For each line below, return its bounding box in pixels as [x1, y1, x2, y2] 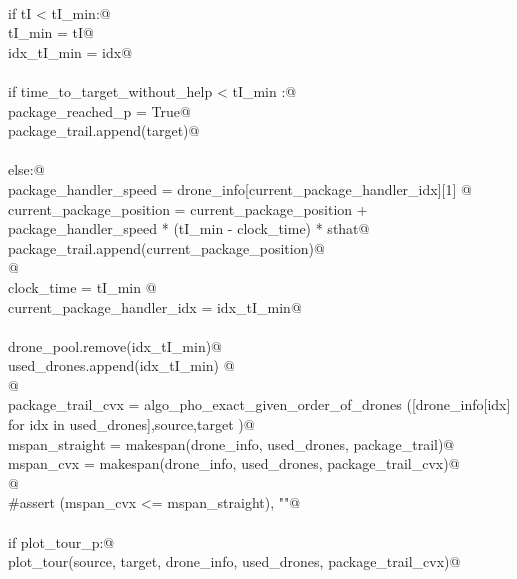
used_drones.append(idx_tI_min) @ [8, 355, 235, 376]
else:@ [8, 159, 45, 180]
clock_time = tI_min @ [8, 276, 157, 297]
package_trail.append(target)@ [8, 120, 200, 141]
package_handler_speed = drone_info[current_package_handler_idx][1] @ [8, 178, 472, 199]
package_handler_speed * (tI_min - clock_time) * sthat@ [8, 218, 370, 239]
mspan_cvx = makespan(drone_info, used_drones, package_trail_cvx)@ [8, 453, 460, 474]
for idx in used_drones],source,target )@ [8, 414, 255, 435]
